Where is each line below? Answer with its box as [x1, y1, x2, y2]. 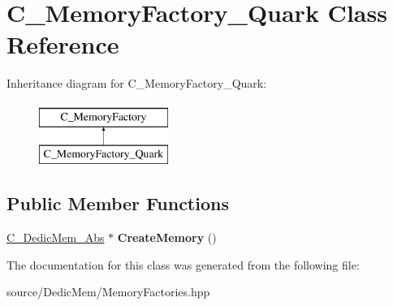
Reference [6, 28, 119, 61]
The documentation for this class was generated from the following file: [6, 256, 360, 273]
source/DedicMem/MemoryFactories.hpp [6, 283, 210, 300]
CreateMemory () [117, 229, 217, 246]
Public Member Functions [6, 191, 229, 216]
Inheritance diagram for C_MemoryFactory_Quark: [6, 75, 267, 92]
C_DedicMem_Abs [6, 229, 105, 246]
